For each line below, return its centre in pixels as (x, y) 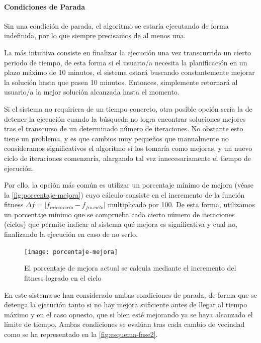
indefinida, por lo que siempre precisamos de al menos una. (95, 35)
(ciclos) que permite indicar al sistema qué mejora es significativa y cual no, (121, 224)
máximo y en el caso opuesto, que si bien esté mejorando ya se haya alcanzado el (128, 314)
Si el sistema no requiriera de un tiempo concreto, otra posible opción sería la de (128, 108)
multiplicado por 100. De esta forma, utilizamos (181, 204)
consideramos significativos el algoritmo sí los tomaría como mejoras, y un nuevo (128, 148)
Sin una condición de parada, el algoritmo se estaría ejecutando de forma (116, 25)
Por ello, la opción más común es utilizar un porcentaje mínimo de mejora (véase (129, 185)
